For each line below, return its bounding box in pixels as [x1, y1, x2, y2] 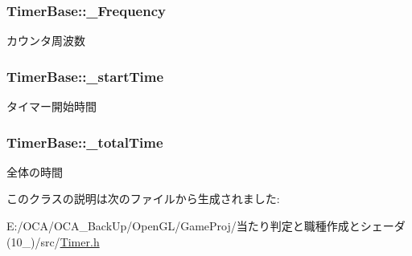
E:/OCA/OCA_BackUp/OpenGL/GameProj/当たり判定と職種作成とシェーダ [6, 217, 406, 234]
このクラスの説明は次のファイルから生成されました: [6, 190, 280, 207]
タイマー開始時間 [6, 98, 97, 115]
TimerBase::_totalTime [6, 132, 163, 152]
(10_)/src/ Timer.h [6, 233, 100, 250]
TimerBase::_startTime [6, 66, 164, 86]
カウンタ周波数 [6, 32, 85, 49]
